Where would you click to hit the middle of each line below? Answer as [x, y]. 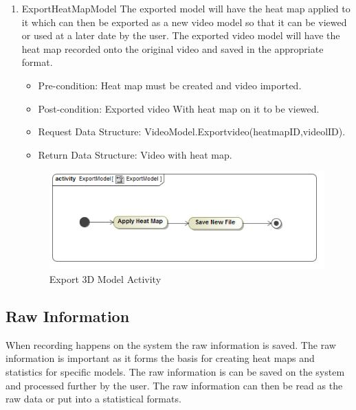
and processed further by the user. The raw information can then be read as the [174, 385]
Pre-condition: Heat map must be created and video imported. [170, 85]
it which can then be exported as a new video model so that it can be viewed [184, 22]
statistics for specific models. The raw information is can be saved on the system [175, 371]
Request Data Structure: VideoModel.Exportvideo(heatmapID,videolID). [192, 132]
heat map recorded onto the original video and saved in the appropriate [173, 48]
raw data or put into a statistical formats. [93, 399]
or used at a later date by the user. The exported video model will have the [181, 35]
